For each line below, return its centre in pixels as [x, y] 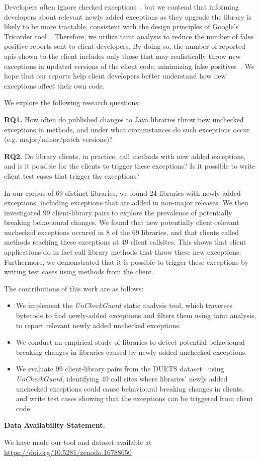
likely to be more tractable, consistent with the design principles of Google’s [121, 26]
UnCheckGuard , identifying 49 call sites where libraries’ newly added [122, 378]
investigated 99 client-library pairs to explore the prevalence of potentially [118, 212]
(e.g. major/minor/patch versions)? [58, 139]
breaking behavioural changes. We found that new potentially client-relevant [122, 222]
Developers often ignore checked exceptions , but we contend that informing [121, 7]
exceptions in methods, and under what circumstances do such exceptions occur [127, 129]
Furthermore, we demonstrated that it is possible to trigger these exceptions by [126, 261]
